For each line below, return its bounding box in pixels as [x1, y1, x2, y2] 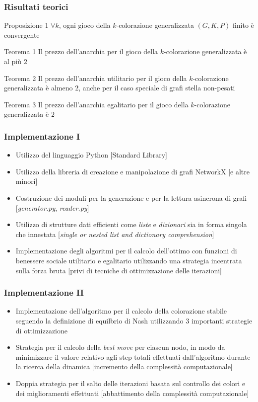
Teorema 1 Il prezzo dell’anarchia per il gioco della [4, 46, 158, 57]
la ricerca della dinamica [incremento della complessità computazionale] [15, 361, 233, 372]
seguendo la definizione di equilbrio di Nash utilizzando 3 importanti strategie [15, 315, 253, 325]
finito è [233, 20, 254, 30]
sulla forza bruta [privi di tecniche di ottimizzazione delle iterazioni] [15, 265, 222, 275]
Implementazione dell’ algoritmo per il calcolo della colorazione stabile [15, 306, 227, 316]
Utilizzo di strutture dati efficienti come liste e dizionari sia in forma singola [15, 219, 247, 230]
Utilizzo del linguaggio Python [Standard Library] [15, 150, 167, 160]
